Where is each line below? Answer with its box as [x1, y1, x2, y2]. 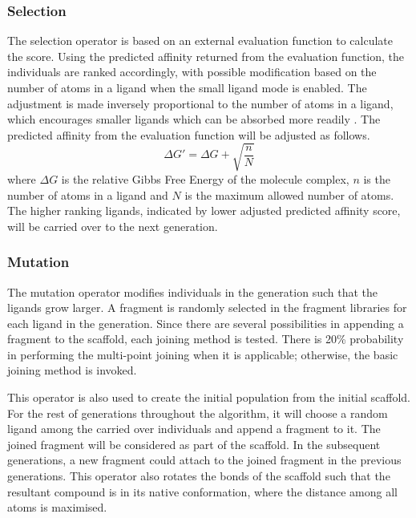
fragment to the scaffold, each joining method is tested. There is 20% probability [7, 330, 404, 347]
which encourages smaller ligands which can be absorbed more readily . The [7, 111, 381, 127]
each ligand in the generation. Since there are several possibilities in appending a [7, 314, 404, 331]
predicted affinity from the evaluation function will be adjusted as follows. [7, 126, 370, 143]
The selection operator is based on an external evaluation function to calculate [7, 32, 394, 49]
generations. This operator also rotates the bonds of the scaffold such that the [7, 467, 390, 484]
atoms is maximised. [7, 499, 107, 516]
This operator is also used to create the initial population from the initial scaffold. [7, 389, 411, 406]
